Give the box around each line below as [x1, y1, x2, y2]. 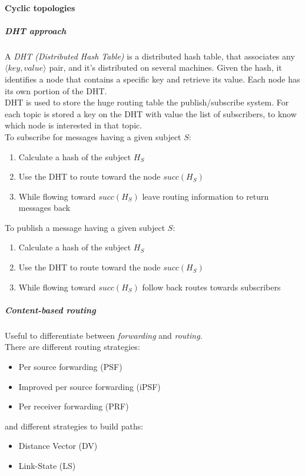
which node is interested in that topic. [5, 119, 142, 131]
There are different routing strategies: [5, 341, 140, 353]
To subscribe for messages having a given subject [5, 130, 181, 143]
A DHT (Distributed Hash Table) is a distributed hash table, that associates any [5, 49, 295, 62]
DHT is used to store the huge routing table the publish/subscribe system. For [5, 96, 289, 108]
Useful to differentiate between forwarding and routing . [5, 329, 203, 341]
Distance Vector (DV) [18, 439, 98, 452]
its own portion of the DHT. [5, 84, 107, 97]
